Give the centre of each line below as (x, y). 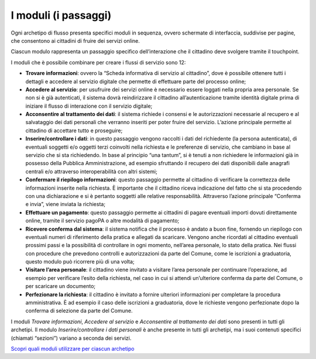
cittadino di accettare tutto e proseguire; (74, 130)
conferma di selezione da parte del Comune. (79, 311)
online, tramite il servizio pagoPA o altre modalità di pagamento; (102, 221)
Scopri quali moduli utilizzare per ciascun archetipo (73, 349)
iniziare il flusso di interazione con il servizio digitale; (89, 106)
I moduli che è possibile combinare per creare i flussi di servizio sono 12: (98, 62)
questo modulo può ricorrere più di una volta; (80, 262)
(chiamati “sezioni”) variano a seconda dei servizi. (71, 338)
